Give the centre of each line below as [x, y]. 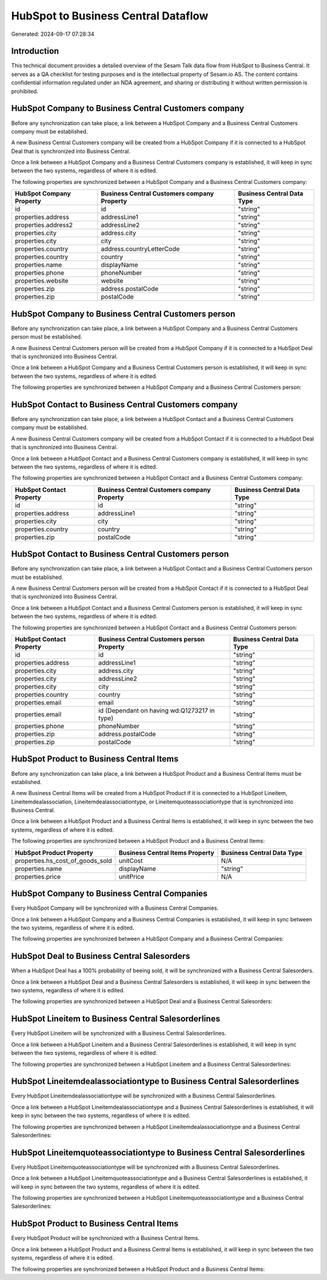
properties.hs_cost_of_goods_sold [63, 861]
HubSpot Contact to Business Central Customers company [124, 405]
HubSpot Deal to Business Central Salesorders [101, 956]
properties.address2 [44, 225]
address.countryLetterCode [140, 249]
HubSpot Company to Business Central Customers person [123, 313]
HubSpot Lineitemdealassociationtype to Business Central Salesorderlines [155, 1081]
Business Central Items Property [167, 853]
